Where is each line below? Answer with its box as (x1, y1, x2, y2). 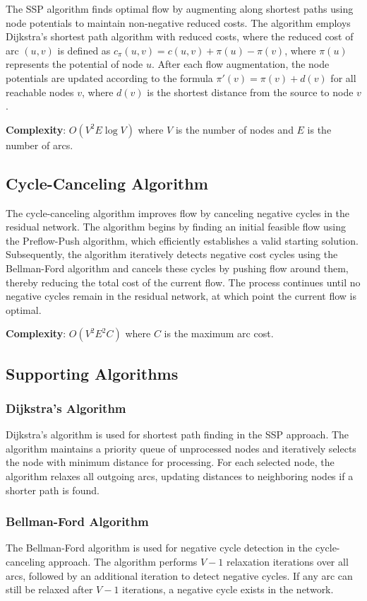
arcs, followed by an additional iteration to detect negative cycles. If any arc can (6, 568, 353, 583)
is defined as (57, 42, 111, 57)
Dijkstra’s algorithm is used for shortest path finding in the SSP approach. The (6, 427, 349, 442)
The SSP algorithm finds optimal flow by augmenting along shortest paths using (6, 1, 354, 16)
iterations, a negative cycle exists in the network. (122, 582, 334, 597)
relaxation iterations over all (226, 554, 349, 569)
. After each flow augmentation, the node (151, 57, 330, 71)
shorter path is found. (6, 482, 100, 497)
